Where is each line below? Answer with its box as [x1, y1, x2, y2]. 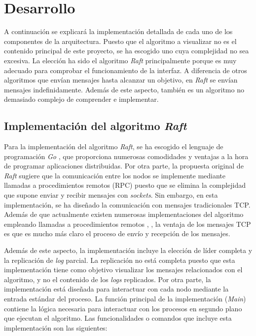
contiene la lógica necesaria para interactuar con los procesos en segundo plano [4, 303, 242, 313]
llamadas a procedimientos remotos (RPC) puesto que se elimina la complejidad [4, 180, 246, 190]
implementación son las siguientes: [4, 322, 108, 333]
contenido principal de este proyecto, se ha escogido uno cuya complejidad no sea [4, 45, 249, 56]
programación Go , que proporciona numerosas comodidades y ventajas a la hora [4, 151, 249, 161]
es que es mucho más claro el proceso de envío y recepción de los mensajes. [4, 228, 230, 239]
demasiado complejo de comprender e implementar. [4, 94, 159, 104]
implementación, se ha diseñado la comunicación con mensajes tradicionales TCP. [4, 199, 251, 210]
